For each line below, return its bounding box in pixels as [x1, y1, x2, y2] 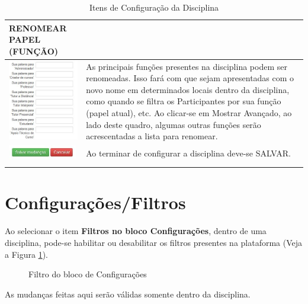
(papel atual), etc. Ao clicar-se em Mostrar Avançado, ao [86, 107, 292, 119]
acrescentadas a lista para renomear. [86, 130, 218, 142]
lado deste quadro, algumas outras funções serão [86, 118, 261, 130]
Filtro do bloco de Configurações [28, 268, 147, 280]
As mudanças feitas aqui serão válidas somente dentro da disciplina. [5, 287, 251, 300]
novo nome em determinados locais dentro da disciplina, [86, 83, 290, 95]
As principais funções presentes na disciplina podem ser [86, 60, 287, 72]
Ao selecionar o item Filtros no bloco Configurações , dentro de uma [5, 225, 267, 237]
